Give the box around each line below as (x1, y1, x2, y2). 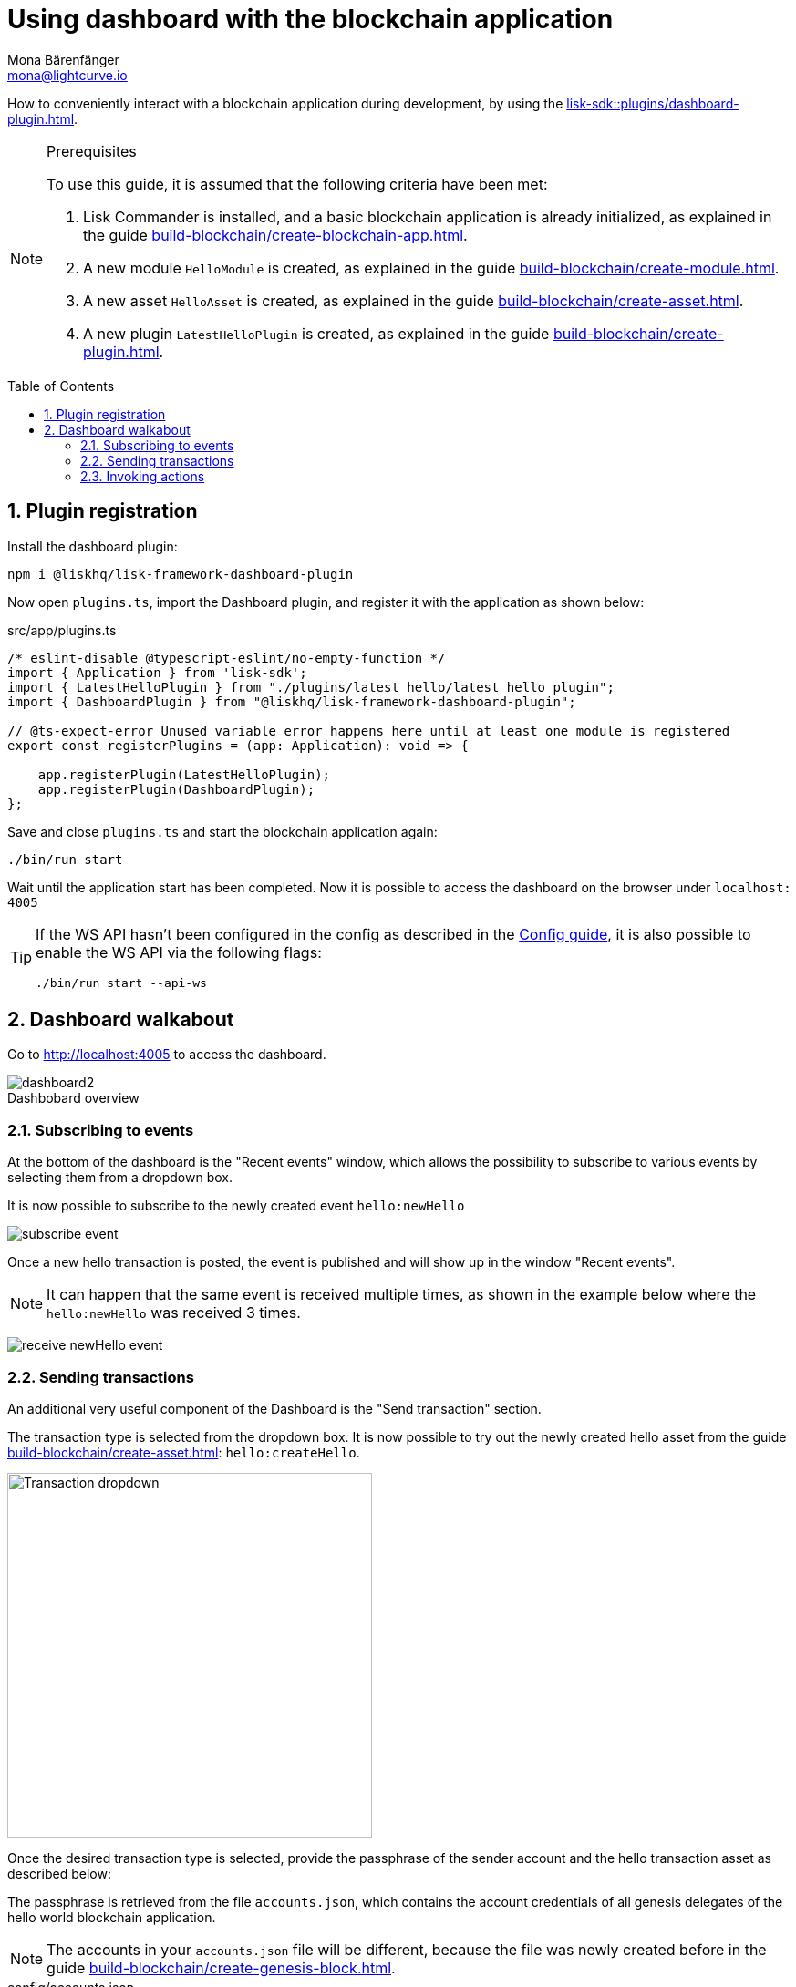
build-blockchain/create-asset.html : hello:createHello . (7, 1444, 360, 1460)
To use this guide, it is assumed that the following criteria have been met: (47, 174, 548, 193)
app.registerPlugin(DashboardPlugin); (37, 781, 315, 797)
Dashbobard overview (7, 1090, 140, 1107)
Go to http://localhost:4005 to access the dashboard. (7, 1046, 326, 1063)
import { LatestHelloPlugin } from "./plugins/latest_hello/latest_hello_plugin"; (7, 679, 615, 695)
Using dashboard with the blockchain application (7, 4, 614, 35)
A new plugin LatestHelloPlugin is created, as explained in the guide (83, 324, 550, 343)
